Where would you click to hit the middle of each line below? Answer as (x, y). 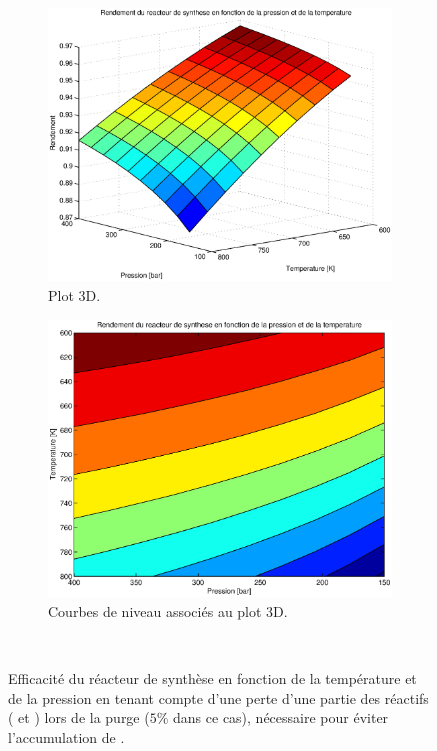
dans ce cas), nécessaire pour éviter (281, 717)
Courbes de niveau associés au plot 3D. (168, 611)
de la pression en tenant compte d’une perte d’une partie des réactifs (218, 697)
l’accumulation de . (66, 737)
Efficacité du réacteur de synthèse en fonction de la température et (212, 678)
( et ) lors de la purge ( (79, 717)
